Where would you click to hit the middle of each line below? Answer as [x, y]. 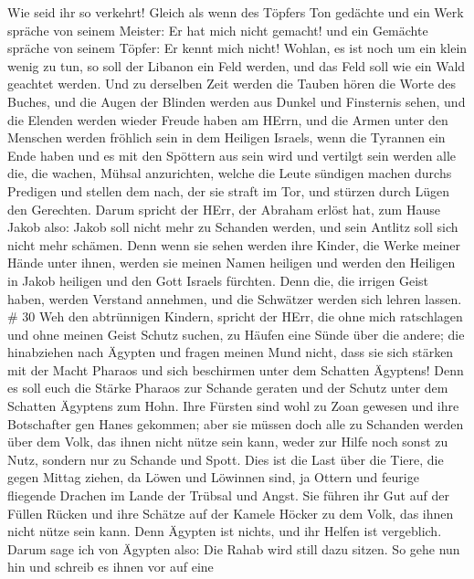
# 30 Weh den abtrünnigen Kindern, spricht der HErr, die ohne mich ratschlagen [235, 316]
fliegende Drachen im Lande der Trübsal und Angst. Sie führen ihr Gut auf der [228, 495]
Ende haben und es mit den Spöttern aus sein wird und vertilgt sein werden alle [232, 155]
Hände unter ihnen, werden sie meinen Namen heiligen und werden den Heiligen [232, 263]
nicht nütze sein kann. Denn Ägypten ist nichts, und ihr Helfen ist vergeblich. [225, 531]
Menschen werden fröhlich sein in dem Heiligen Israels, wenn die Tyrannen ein [226, 137]
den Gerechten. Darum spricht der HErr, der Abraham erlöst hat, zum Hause [224, 209]
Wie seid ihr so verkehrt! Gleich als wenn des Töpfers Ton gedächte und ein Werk [236, 12]
